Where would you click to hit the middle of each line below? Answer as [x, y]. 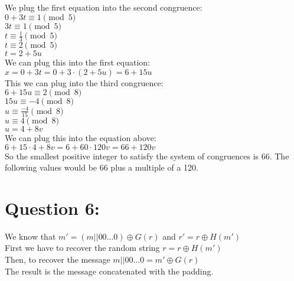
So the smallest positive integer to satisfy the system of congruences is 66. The [147, 156]
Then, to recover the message [58, 259]
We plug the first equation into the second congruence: [104, 7]
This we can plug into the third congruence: [84, 82]
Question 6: [52, 208]
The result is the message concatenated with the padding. [109, 271]
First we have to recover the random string [82, 248]
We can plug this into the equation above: [81, 137]
